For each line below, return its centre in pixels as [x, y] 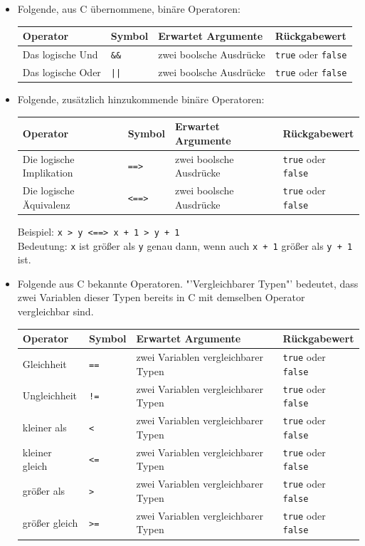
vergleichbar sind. [55, 311]
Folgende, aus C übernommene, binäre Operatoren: [129, 9]
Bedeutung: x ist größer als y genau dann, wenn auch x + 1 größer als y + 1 [185, 245]
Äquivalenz [46, 204]
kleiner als [44, 427]
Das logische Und [60, 54]
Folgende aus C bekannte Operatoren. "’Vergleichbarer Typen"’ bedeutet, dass [188, 283]
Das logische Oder [62, 72]
